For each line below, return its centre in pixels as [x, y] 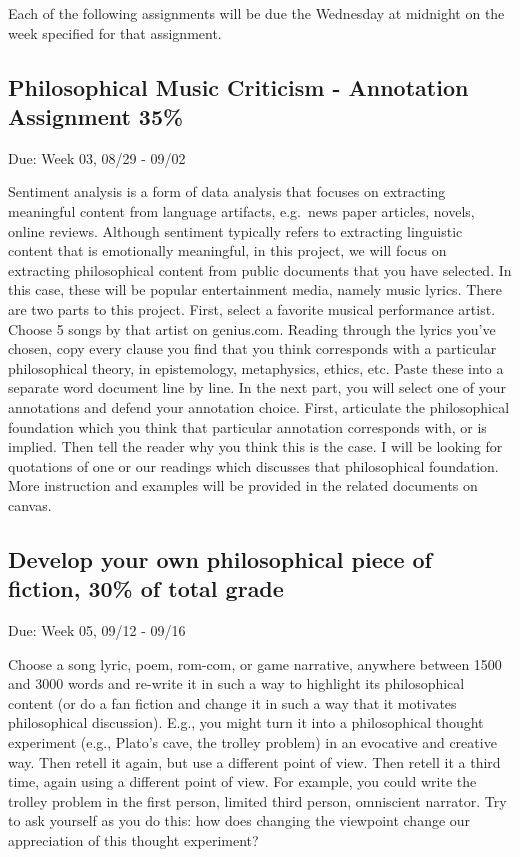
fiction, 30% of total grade [146, 588]
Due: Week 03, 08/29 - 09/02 [97, 157]
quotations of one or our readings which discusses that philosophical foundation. [253, 465]
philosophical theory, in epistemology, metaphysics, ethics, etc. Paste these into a [256, 367]
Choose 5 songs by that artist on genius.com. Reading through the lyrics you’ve [252, 328]
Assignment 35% [96, 115]
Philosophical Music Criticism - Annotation [238, 86]
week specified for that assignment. [115, 32]
